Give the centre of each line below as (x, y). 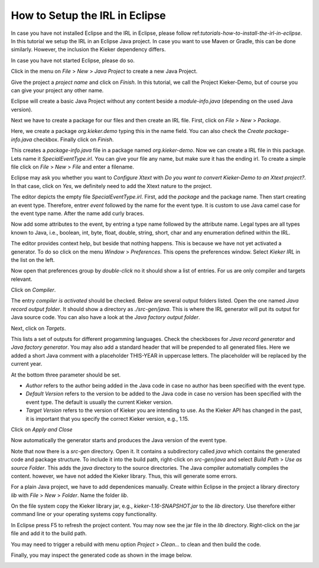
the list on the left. (33, 259)
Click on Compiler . (33, 290)
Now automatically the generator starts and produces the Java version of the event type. (119, 440)
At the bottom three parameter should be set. (66, 375)
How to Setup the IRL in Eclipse (89, 15)
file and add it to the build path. (49, 533)
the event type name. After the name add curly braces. (78, 213)
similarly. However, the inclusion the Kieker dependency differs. (88, 50)
